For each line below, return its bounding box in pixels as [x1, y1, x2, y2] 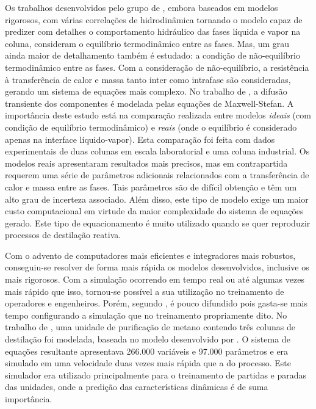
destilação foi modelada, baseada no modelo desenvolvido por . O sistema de [5, 333, 290, 346]
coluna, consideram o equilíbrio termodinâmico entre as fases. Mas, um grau [5, 37, 290, 49]
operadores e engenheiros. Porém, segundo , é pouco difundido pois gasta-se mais [5, 297, 307, 309]
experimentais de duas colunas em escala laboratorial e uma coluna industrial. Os [5, 145, 310, 157]
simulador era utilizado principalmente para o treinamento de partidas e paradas [5, 368, 307, 381]
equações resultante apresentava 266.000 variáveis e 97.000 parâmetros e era [5, 344, 289, 357]
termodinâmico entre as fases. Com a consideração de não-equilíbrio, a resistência [5, 60, 309, 73]
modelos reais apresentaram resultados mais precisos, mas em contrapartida [5, 156, 288, 169]
